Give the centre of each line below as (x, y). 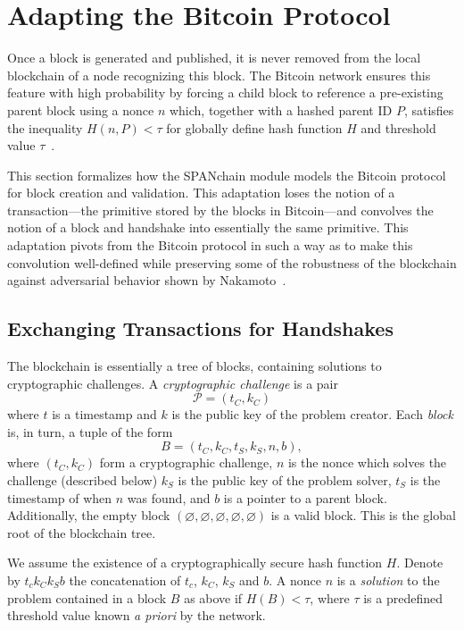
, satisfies (429, 109)
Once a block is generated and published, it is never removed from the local (214, 58)
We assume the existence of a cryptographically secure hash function (195, 563)
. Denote (420, 563)
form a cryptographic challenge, (186, 462)
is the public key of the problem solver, (285, 480)
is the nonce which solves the (367, 462)
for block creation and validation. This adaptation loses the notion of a (201, 193)
